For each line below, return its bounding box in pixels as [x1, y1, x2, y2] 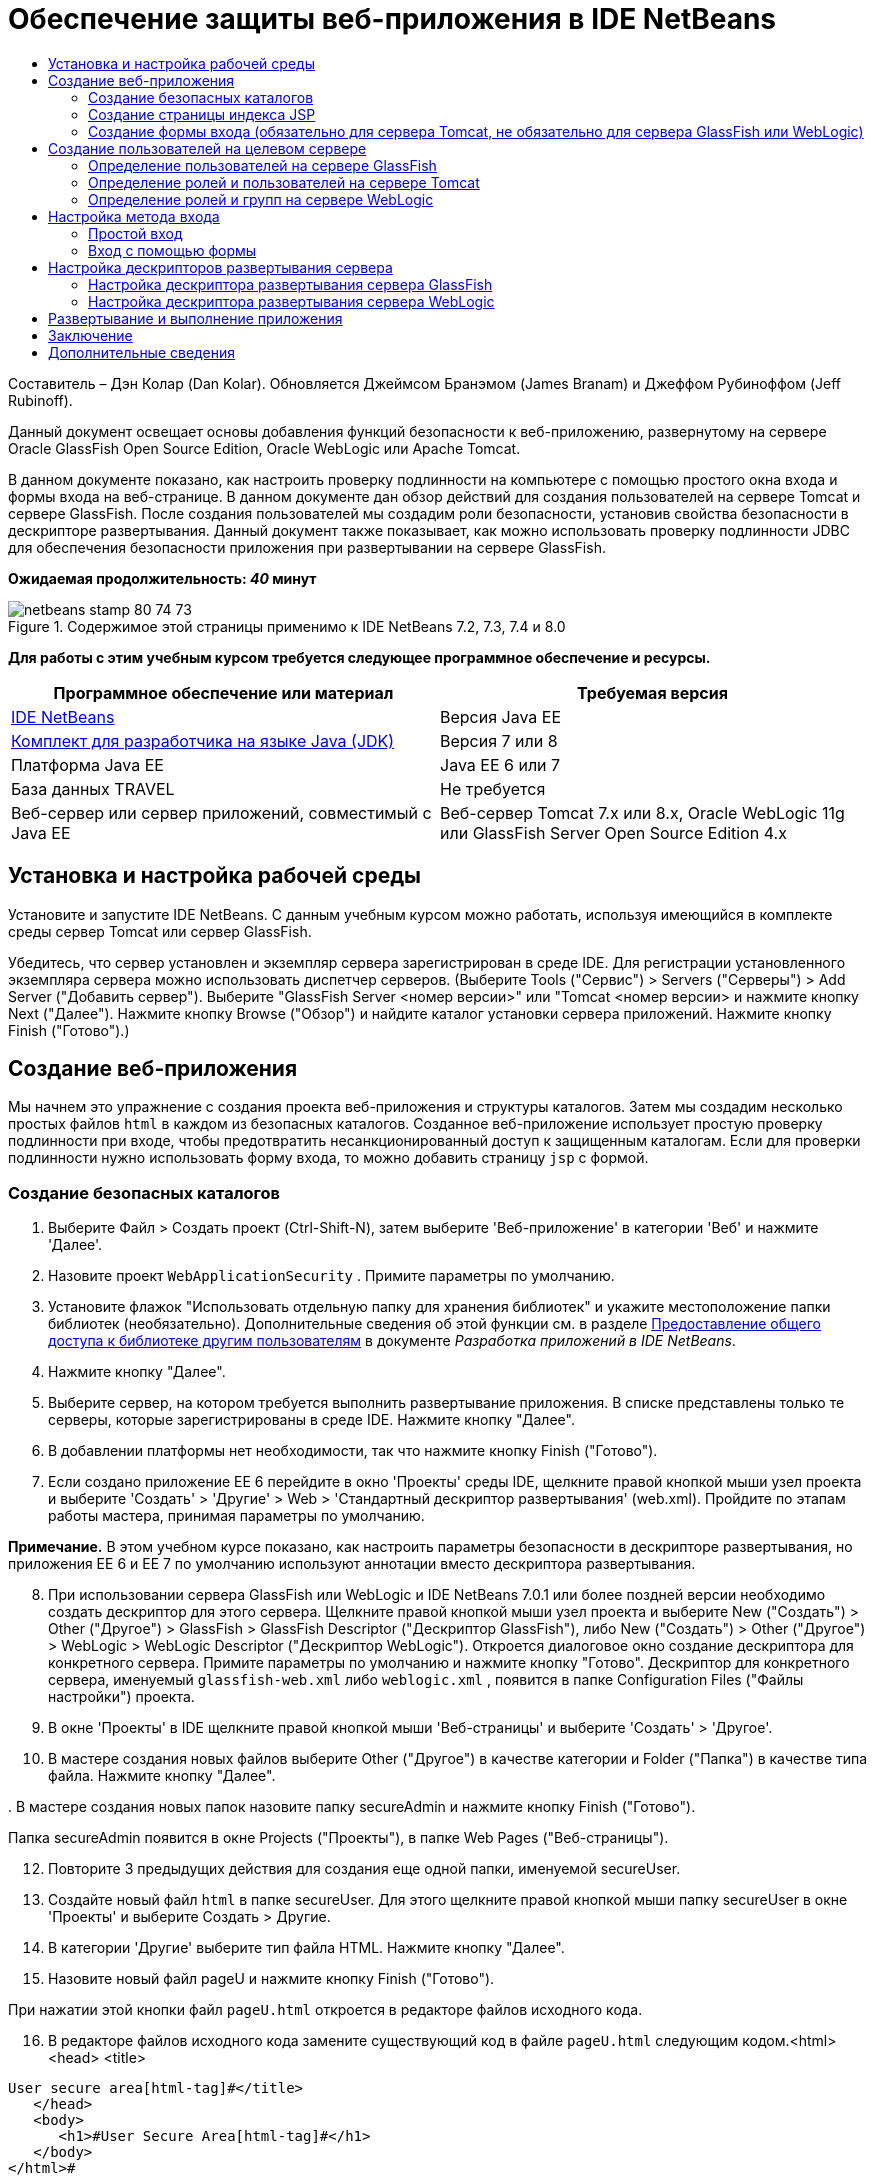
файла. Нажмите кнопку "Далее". [48, 1767, 276, 1785]
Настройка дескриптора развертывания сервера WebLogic [88, 292, 495, 310]
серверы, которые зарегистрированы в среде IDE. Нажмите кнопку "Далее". [48, 1411, 575, 1429]
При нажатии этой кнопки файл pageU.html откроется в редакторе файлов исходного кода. [8, 2001, 643, 2019]
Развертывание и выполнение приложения [48, 309, 343, 327]
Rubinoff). [8, 391, 73, 409]
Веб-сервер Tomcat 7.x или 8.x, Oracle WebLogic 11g [440, 802, 845, 823]
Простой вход [88, 224, 183, 242]
